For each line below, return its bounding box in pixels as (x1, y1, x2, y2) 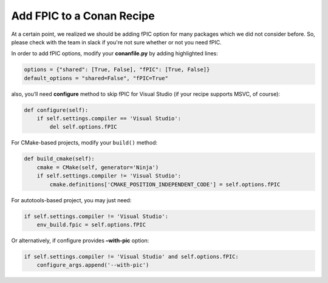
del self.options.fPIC (49, 123, 118, 131)
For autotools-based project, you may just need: (11, 196, 132, 203)
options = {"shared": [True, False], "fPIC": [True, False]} (24, 66, 210, 73)
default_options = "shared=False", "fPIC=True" (24, 75, 168, 81)
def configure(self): (24, 106, 89, 114)
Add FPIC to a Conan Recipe (11, 9, 155, 22)
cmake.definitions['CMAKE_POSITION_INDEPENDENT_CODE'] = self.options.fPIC (49, 181, 281, 188)
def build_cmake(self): (24, 155, 95, 162)
